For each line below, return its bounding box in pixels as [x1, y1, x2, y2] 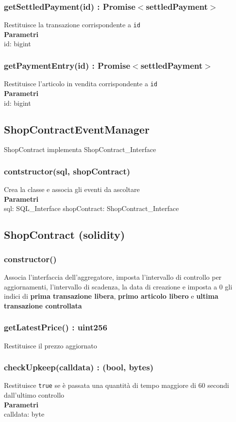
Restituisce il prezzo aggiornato [4, 340, 97, 350]
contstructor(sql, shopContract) [4, 165, 131, 177]
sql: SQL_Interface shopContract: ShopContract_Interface [4, 203, 179, 213]
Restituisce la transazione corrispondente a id [4, 19, 140, 30]
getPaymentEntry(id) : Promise [4, 59, 131, 71]
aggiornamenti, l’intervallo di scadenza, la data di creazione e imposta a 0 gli [4, 281, 233, 291]
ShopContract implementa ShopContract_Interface [4, 144, 156, 154]
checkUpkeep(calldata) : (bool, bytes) [4, 361, 153, 373]
